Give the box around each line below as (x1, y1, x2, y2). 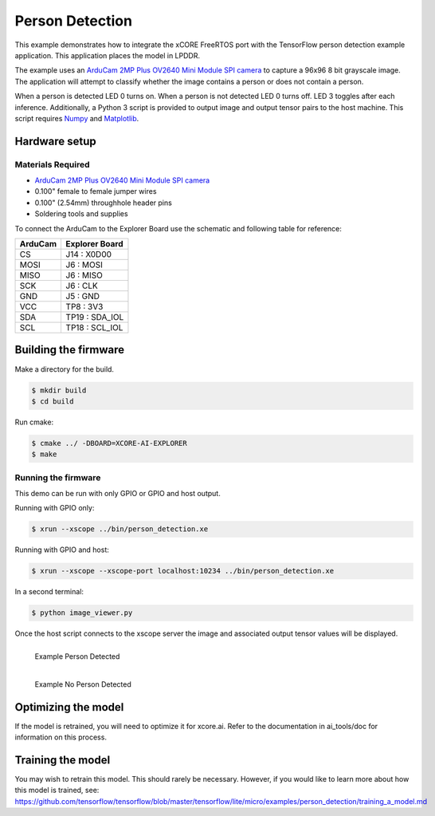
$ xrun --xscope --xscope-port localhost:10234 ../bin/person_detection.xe (31, 566, 335, 576)
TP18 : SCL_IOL (65, 322, 123, 333)
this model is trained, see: (14, 786, 100, 795)
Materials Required (14, 159, 90, 170)
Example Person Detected (34, 652, 120, 661)
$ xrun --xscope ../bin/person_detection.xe (31, 525, 209, 534)
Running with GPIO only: (14, 503, 95, 513)
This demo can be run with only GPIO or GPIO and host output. (14, 488, 221, 498)
